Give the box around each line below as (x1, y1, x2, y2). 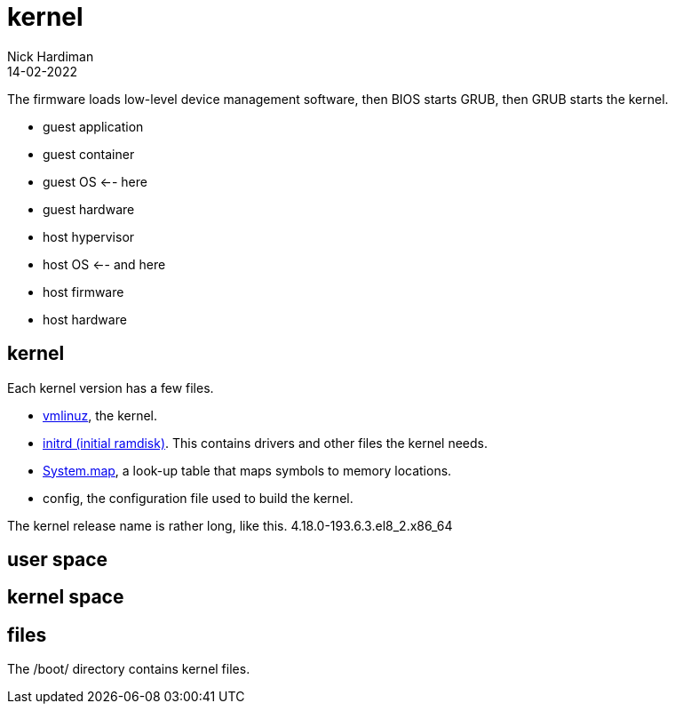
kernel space (7, 586, 124, 609)
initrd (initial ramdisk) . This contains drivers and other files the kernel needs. (43, 435, 488, 451)
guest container (43, 146, 135, 162)
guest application (43, 118, 144, 134)
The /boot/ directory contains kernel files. (7, 661, 250, 677)
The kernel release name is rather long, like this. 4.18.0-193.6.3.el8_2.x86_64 (7, 517, 453, 533)
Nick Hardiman (7, 48, 94, 64)
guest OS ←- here (43, 173, 147, 189)
